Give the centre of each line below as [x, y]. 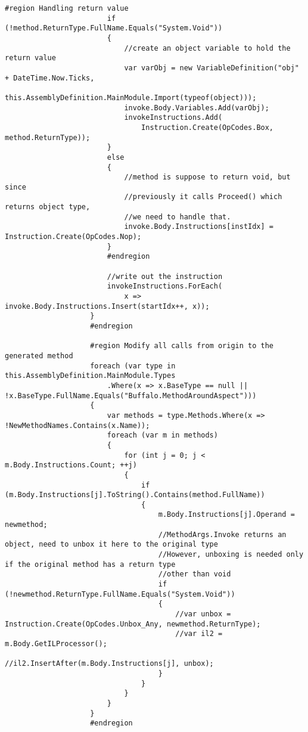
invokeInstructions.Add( [173, 118]
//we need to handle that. [178, 217]
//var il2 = [199, 634]
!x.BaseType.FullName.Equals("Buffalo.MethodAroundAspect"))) [131, 396]
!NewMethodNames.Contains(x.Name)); [77, 425]
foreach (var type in [133, 366]
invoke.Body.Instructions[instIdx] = [199, 227]
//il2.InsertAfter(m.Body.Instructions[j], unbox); [109, 664]
